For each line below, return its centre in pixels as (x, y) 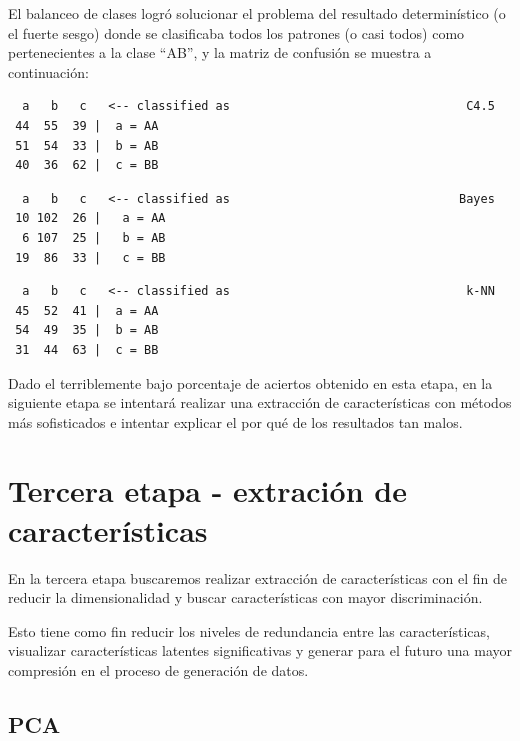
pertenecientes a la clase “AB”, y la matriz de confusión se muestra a (220, 52)
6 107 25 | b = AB (94, 237)
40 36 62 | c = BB (87, 165)
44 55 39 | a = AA (87, 125)
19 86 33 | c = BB (90, 257)
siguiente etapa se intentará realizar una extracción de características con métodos (260, 402)
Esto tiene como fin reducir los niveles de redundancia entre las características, (249, 630)
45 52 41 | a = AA (87, 310)
